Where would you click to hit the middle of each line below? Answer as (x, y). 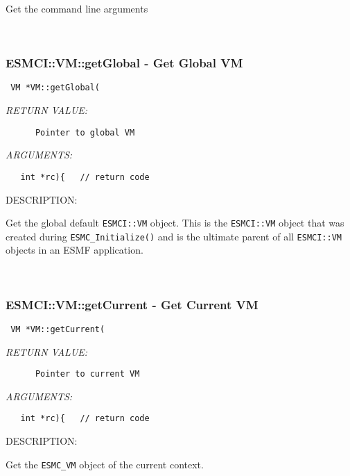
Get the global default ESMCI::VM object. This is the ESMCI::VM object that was (175, 223)
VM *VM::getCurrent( (58, 329)
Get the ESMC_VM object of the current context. (105, 464)
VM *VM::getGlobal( (55, 88)
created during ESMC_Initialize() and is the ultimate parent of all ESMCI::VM (174, 236)
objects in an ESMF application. (75, 250)
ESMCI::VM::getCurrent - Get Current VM (132, 304)
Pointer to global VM (85, 132)
